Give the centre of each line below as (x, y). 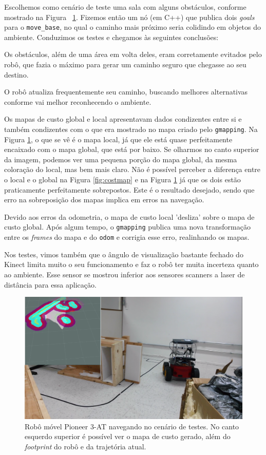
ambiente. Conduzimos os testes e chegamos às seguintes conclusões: (111, 37)
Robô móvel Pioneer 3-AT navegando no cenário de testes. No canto (132, 426)
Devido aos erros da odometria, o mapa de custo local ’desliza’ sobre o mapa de (129, 216)
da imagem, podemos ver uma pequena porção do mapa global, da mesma (121, 159)
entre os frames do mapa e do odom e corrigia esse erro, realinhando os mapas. (127, 237)
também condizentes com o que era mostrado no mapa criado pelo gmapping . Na (131, 129)
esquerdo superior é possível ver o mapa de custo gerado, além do (128, 436)
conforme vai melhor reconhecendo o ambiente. (78, 101)
